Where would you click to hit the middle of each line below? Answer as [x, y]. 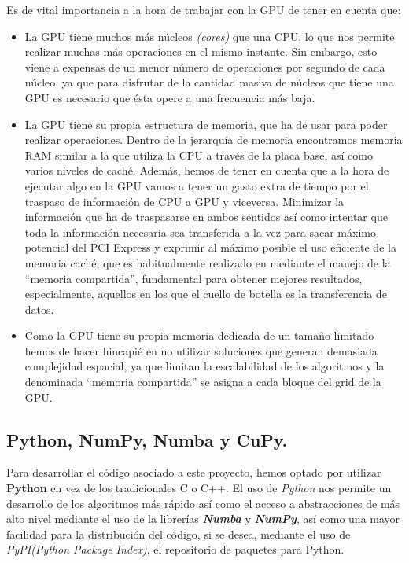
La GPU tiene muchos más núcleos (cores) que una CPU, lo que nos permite [210, 36]
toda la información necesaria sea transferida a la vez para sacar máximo [200, 232]
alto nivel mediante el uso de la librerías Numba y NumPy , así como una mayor [203, 519]
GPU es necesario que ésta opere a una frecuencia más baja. [170, 97]
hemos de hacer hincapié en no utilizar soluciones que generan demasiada [201, 350]
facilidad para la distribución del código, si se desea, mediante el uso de [179, 534]
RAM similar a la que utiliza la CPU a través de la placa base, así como [199, 155]
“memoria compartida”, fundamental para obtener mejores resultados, [193, 278]
